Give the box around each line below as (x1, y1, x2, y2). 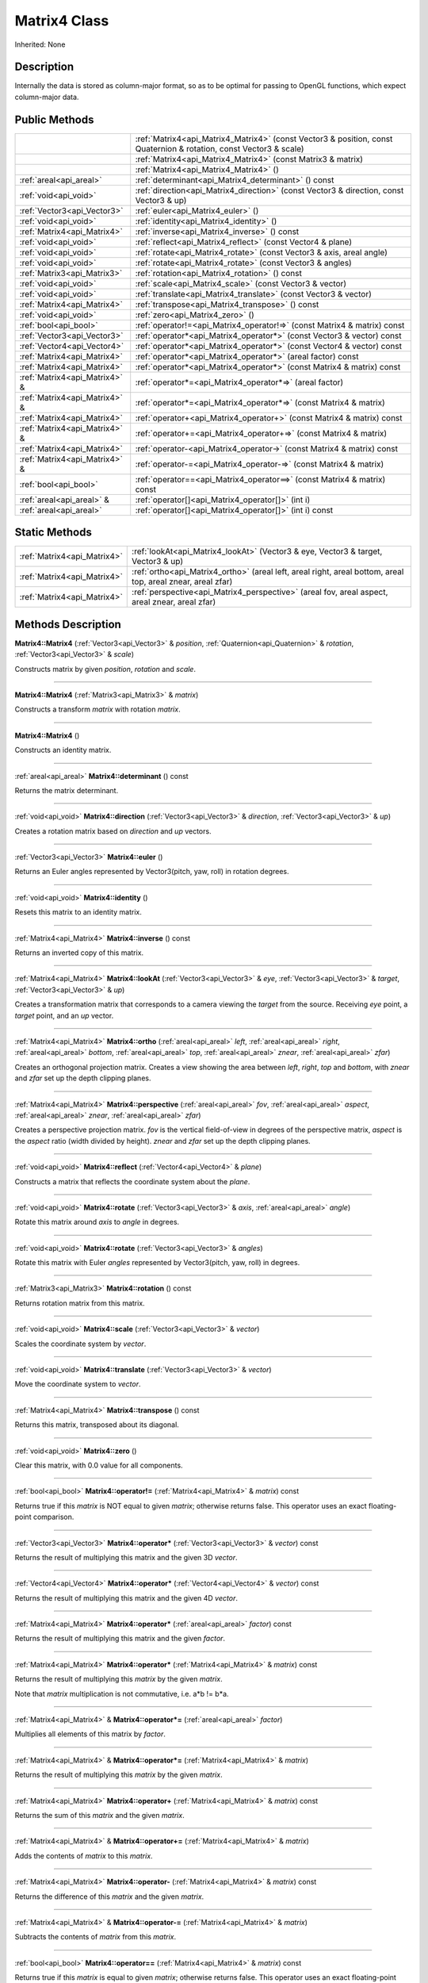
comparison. (32, 1512, 75, 1522)
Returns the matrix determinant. (14, 785, 119, 795)
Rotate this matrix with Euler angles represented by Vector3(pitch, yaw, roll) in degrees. (14, 1258, 300, 1268)
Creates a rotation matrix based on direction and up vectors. (14, 826, 212, 836)
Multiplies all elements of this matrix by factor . (14, 1729, 166, 1739)
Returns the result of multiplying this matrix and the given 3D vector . (14, 1552, 238, 1562)
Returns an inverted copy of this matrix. (14, 948, 144, 957)
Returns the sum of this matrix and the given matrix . (14, 1811, 185, 1820)
